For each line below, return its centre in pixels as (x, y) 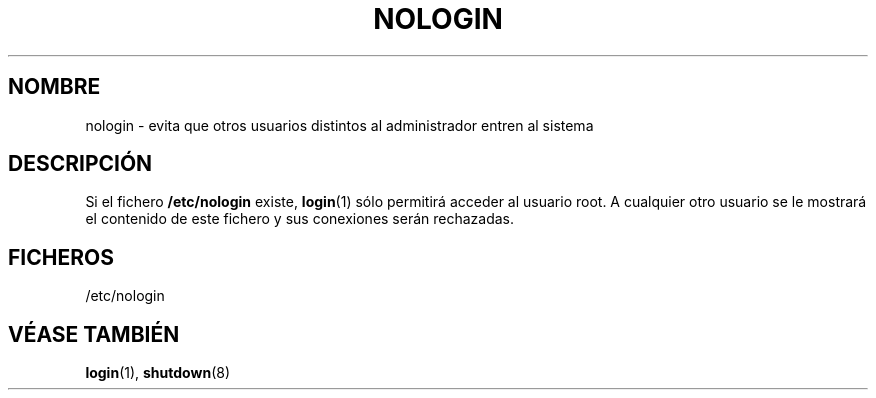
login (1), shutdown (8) (158, 373)
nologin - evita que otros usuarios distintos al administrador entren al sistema (339, 125)
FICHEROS (61, 257)
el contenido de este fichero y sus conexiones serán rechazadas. (300, 219)
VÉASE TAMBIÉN (94, 334)
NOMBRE (54, 87)
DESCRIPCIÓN (80, 164)
